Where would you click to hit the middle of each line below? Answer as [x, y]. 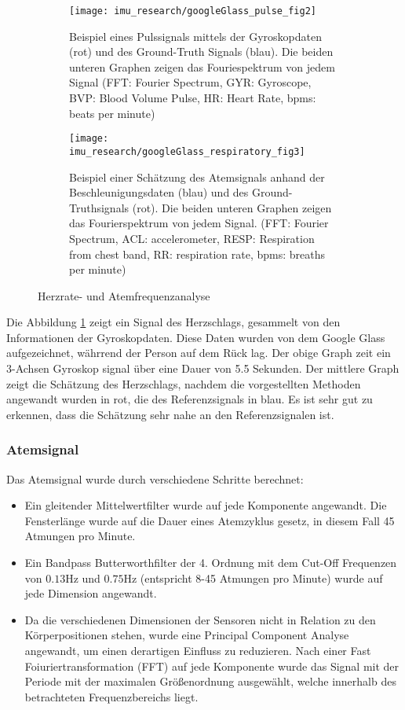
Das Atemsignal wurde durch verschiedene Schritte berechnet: [155, 478]
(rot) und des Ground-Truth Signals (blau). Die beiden [201, 52]
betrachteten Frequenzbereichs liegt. [111, 696]
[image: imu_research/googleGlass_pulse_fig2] [193, 11]
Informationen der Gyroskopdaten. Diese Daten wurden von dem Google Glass [196, 337]
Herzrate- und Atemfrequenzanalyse [124, 295]
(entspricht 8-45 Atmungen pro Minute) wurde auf [261, 578]
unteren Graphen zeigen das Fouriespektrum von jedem [202, 66]
